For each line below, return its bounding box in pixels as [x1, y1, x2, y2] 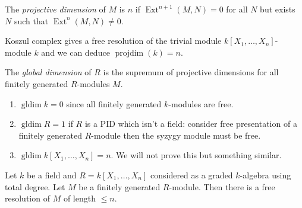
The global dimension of [5, 66, 92, 78]
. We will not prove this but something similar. [111, 149, 282, 161]
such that [14, 14, 49, 27]
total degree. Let [5, 180, 65, 193]
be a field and [27, 168, 77, 181]
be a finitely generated [78, 180, 161, 193]
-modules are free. [168, 97, 234, 110]
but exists [260, 3, 295, 15]
